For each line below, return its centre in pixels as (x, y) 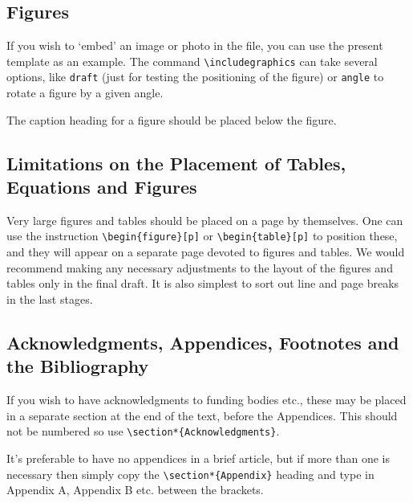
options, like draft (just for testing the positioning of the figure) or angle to (195, 77)
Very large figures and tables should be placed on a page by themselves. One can (205, 220)
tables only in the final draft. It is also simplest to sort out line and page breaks (203, 283)
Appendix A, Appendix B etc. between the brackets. (135, 490)
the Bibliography (78, 366)
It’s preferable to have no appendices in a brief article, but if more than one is (198, 458)
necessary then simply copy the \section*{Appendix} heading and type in (190, 474)
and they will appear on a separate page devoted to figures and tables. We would (206, 252)
